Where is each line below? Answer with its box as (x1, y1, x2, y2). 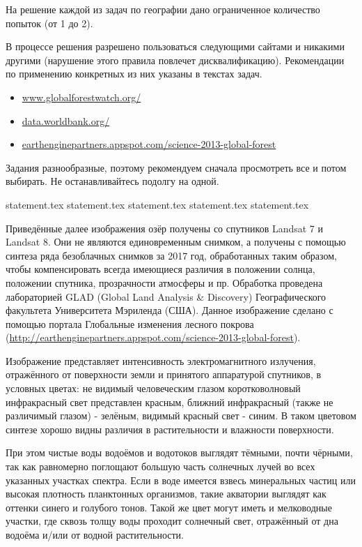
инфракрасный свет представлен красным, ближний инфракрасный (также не (6, 394, 333, 409)
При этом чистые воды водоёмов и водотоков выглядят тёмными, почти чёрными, (6, 445, 353, 460)
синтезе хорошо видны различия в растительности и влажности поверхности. (6, 421, 334, 436)
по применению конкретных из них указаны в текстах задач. (6, 66, 262, 81)
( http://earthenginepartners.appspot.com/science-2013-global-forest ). (6, 330, 301, 345)
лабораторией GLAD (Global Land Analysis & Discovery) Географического (6, 289, 326, 304)
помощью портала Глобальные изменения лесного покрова (6, 316, 254, 331)
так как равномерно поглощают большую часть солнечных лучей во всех (6, 459, 315, 474)
